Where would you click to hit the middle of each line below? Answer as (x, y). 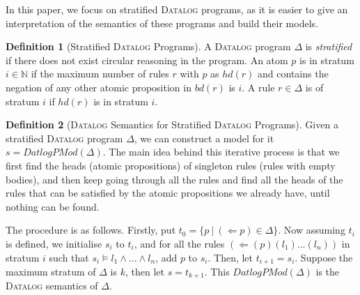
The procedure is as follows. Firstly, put (91, 230)
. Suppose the (324, 257)
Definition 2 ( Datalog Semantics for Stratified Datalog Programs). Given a (172, 124)
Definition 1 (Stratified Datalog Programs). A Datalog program (148, 46)
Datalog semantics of (52, 286)
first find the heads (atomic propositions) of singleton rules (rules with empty (171, 165)
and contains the (293, 74)
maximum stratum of (51, 271)
